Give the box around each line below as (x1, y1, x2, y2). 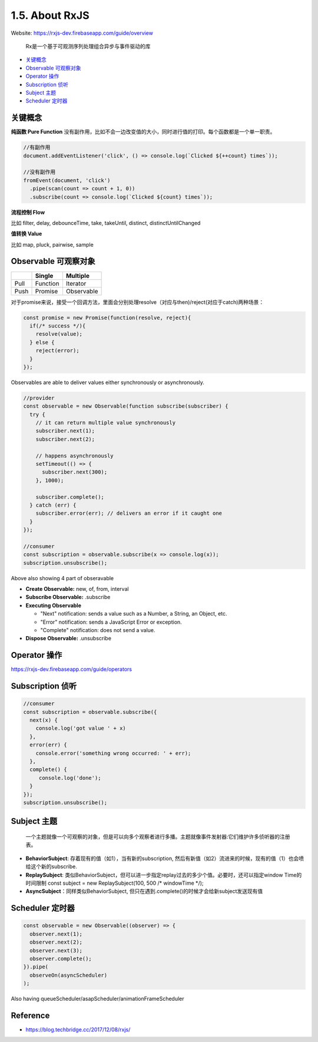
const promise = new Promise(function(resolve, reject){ (23, 314, 191, 321)
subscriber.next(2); (35, 436, 95, 442)
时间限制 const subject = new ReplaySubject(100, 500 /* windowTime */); (25, 879, 204, 886)
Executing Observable (25, 601, 82, 609)
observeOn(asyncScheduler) (29, 972, 108, 978)
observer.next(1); (29, 931, 82, 937)
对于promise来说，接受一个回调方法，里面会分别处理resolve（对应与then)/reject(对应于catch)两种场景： (11, 298, 264, 306)
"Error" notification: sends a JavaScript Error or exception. (40, 618, 182, 626)
